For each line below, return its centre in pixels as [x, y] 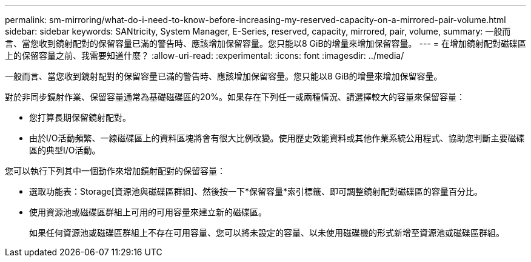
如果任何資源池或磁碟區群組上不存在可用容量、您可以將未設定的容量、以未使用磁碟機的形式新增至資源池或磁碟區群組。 [267, 233]
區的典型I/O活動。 [65, 150]
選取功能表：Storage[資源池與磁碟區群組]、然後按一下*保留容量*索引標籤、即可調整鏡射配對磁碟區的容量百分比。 [256, 191]
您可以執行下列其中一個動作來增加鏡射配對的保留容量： [115, 171]
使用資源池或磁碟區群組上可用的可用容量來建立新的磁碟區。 [148, 212]
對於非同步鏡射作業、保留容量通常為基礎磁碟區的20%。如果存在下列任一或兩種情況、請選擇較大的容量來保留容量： [235, 97]
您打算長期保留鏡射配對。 [80, 117]
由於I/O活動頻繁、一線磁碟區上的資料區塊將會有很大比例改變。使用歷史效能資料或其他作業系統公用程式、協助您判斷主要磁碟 [277, 138]
